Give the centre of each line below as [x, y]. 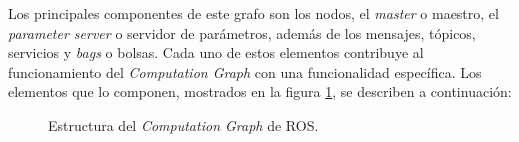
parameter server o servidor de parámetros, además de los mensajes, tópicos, [242, 32]
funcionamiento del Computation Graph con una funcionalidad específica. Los [245, 71]
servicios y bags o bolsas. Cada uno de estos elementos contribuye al [216, 52]
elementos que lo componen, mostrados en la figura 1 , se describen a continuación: [260, 91]
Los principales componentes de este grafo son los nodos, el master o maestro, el [253, 13]
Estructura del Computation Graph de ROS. [183, 124]
